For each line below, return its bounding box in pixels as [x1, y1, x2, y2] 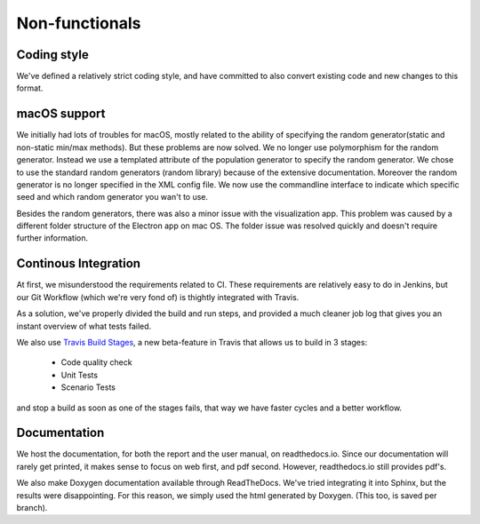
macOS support [16, 107, 106, 122]
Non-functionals [16, 13, 141, 33]
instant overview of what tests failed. [16, 321, 152, 331]
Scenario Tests [60, 382, 116, 393]
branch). [16, 502, 48, 512]
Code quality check [60, 357, 132, 368]
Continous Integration [16, 256, 141, 271]
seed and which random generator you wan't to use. [16, 192, 209, 202]
